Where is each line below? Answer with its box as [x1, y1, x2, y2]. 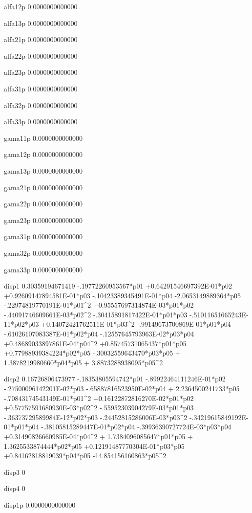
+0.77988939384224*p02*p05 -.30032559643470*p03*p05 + [4, 348, 181, 358]
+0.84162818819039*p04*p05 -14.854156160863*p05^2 [4, 450, 167, 461]
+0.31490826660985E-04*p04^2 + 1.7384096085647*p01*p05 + [4, 431, 193, 441]
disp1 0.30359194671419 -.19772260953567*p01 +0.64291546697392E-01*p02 [4, 281, 232, 291]
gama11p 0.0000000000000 [4, 133, 83, 143]
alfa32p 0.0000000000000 [4, 100, 78, 110]
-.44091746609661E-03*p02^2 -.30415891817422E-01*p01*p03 [4, 309, 188, 319]
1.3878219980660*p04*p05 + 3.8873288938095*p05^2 [4, 357, 163, 367]
